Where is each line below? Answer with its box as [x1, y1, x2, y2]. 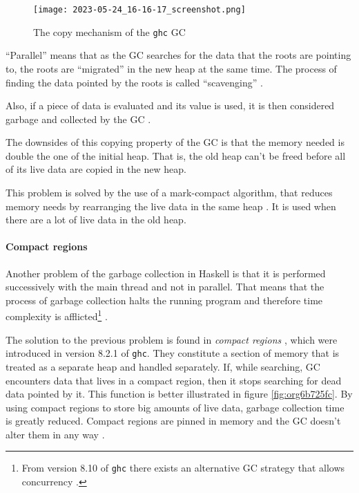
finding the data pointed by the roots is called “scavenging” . [6, 75, 263, 89]
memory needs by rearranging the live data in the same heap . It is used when [6, 198, 336, 213]
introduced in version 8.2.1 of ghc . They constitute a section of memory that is [6, 346, 340, 360]
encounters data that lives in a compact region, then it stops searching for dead [6, 373, 342, 387]
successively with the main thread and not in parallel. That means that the [6, 279, 324, 294]
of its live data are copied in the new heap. [6, 162, 186, 176]
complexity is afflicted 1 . [6, 307, 108, 324]
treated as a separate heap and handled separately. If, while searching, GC [6, 359, 320, 373]
